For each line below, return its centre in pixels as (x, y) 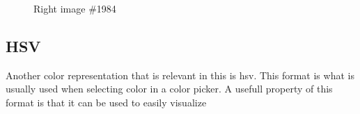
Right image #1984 (75, 8)
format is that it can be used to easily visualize (106, 102)
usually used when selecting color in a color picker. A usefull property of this (169, 89)
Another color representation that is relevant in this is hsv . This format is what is (180, 75)
